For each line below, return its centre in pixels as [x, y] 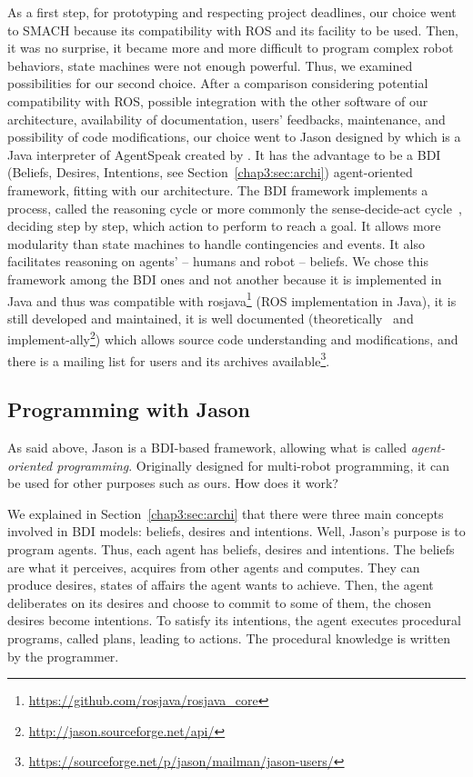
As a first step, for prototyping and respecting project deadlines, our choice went [232, 12]
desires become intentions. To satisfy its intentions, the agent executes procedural [234, 620]
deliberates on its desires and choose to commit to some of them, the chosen [220, 602]
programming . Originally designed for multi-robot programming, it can [253, 465]
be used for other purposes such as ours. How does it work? [173, 483]
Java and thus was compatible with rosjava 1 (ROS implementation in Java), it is [232, 299]
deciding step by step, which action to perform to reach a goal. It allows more [224, 226]
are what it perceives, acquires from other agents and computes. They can [214, 567]
